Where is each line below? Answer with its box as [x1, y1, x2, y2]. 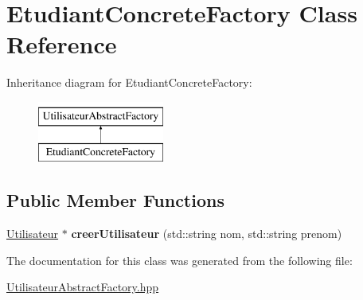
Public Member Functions [6, 188, 224, 212]
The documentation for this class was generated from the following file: [6, 251, 353, 268]
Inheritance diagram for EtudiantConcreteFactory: [6, 74, 252, 91]
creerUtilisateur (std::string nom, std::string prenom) [71, 225, 342, 242]
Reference [6, 28, 117, 60]
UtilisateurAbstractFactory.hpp [6, 279, 159, 295]
